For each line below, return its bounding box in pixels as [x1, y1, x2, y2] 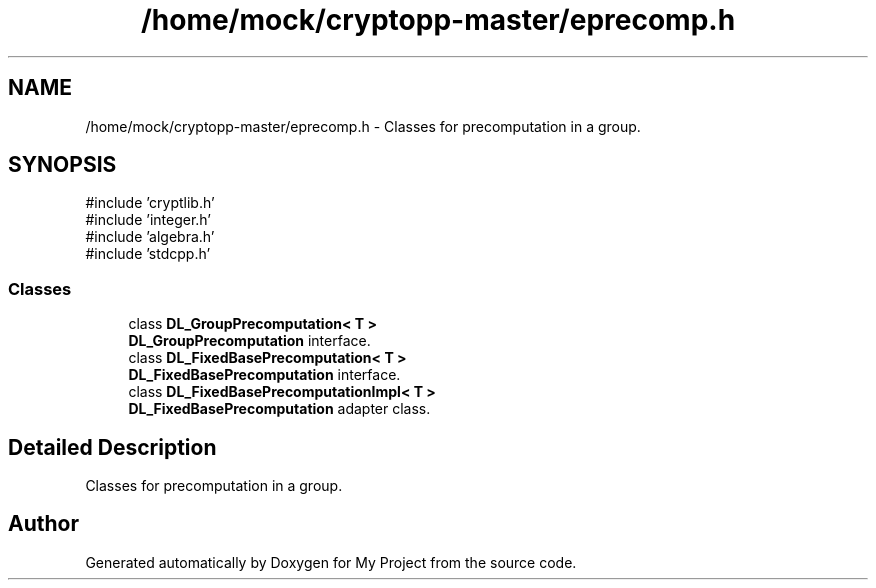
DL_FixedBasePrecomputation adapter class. [128, 400, 431, 418]
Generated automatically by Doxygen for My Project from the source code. [85, 553, 577, 571]
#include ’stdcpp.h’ [85, 245, 211, 263]
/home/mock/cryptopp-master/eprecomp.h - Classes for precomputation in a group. [85, 117, 641, 135]
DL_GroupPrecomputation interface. [128, 332, 371, 350]
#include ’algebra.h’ [85, 228, 215, 246]
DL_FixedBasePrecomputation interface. [128, 366, 401, 384]
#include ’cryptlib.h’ [85, 194, 215, 212]
